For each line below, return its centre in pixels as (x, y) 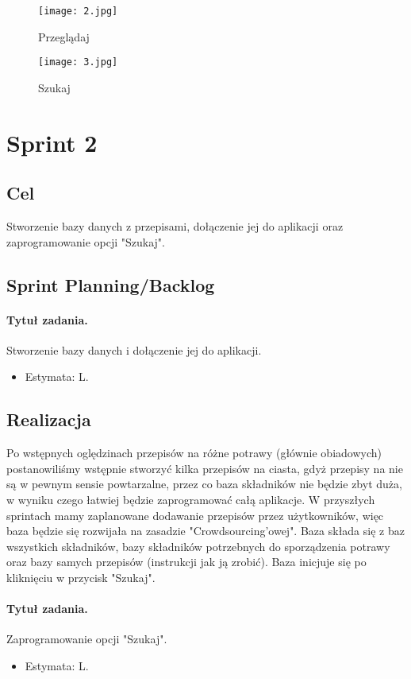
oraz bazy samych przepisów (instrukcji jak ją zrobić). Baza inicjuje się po (186, 562)
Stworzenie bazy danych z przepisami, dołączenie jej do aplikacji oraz (175, 226)
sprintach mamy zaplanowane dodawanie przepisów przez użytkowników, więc (195, 515)
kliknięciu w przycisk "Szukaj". (81, 577)
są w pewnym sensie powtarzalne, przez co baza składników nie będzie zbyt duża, (204, 484)
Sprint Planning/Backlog (111, 284)
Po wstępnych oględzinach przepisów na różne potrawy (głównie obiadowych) (194, 453)
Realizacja (49, 419)
